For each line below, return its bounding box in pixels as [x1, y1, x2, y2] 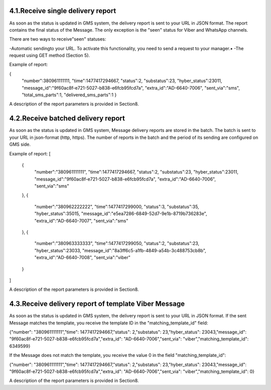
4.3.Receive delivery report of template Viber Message [9, 300, 185, 308]
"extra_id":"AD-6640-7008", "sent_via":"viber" [34, 255, 130, 261]
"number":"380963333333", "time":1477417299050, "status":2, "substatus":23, [34, 241, 200, 247]
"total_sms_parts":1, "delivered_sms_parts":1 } [22, 92, 117, 98]
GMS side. [9, 141, 31, 147]
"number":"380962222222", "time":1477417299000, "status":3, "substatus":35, [34, 204, 199, 210]
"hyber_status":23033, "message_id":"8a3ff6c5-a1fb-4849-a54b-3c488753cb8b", [34, 247, 207, 253]
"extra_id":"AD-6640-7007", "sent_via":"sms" [34, 218, 128, 224]
